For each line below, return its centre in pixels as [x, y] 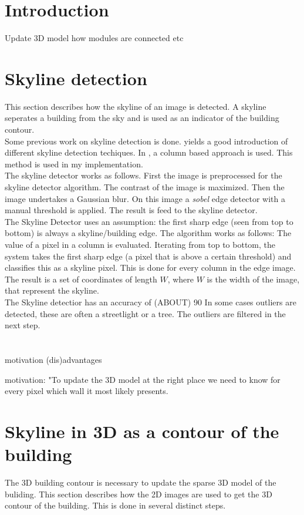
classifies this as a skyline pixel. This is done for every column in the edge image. [150, 267]
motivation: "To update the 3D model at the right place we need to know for [143, 379]
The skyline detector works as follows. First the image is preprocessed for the [143, 175]
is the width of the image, [253, 279]
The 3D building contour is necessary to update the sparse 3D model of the [141, 482]
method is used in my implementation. [74, 164]
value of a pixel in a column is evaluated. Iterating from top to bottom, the [140, 244]
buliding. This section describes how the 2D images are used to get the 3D [139, 494]
